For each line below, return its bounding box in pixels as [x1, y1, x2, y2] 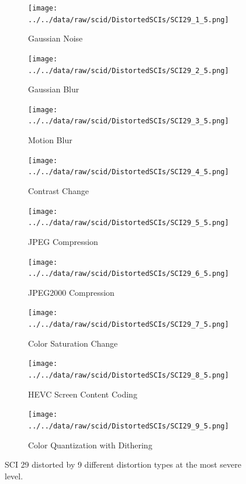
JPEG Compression [28, 235, 98, 247]
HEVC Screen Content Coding [28, 388, 137, 400]
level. [5, 469, 23, 482]
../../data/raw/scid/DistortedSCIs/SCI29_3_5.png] [28, 117, 229, 126]
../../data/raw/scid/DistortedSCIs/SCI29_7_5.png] [28, 320, 229, 329]
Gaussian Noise [28, 32, 83, 44]
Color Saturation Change [28, 337, 118, 349]
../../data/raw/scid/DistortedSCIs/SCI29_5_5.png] [28, 219, 229, 227]
